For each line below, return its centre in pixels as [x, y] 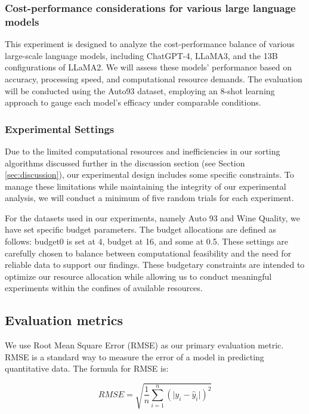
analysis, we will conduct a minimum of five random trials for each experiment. [149, 198]
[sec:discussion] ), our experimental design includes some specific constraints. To [149, 174]
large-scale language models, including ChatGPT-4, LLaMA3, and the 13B [141, 55]
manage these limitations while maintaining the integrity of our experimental [146, 186]
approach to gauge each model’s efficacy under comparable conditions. [133, 102]
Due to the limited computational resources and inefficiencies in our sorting [143, 151]
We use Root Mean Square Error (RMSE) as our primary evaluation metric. [144, 345]
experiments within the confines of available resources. [104, 288]
